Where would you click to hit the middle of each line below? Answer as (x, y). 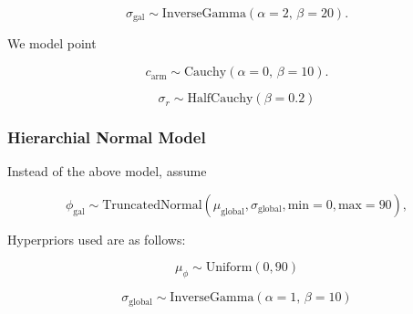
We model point (52, 43)
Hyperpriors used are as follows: (97, 239)
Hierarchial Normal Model (107, 136)
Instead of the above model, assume (107, 171)
